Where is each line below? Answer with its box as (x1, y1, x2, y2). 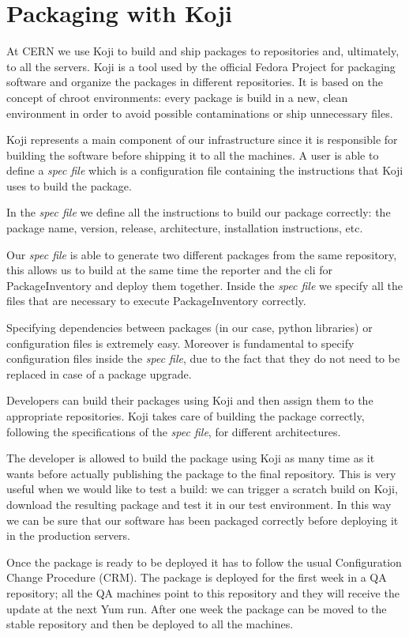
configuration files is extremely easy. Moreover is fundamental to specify (6, 334, 355, 351)
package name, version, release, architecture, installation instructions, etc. (6, 220, 363, 236)
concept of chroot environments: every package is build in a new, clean (6, 89, 348, 105)
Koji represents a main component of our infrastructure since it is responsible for (6, 131, 398, 148)
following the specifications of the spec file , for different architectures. (6, 423, 341, 439)
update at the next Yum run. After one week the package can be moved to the (6, 600, 387, 616)
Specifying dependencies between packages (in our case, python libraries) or (6, 319, 373, 336)
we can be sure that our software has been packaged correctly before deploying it (6, 511, 399, 528)
